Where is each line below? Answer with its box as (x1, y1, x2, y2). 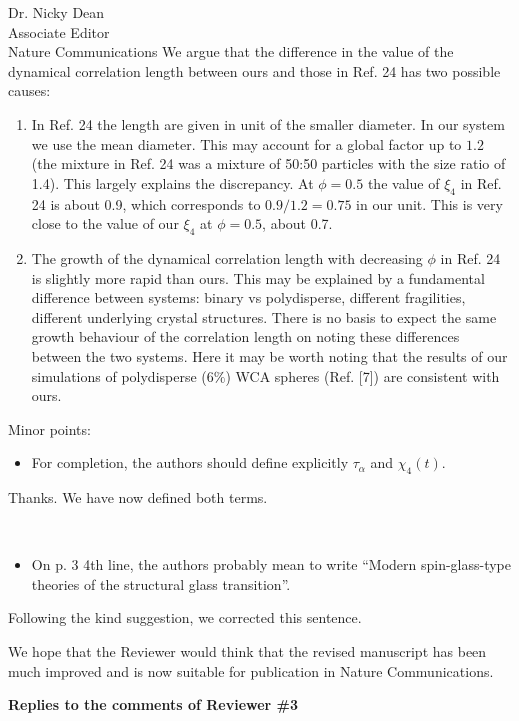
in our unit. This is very (356, 193, 503, 214)
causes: (8, 80, 51, 101)
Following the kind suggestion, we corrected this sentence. (8, 607, 362, 628)
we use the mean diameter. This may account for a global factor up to (31, 133, 462, 154)
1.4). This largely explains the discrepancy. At (31, 172, 314, 193)
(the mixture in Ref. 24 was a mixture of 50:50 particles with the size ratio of (31, 153, 506, 174)
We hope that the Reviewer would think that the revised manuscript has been (8, 641, 487, 662)
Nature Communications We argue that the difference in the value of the (8, 41, 454, 62)
